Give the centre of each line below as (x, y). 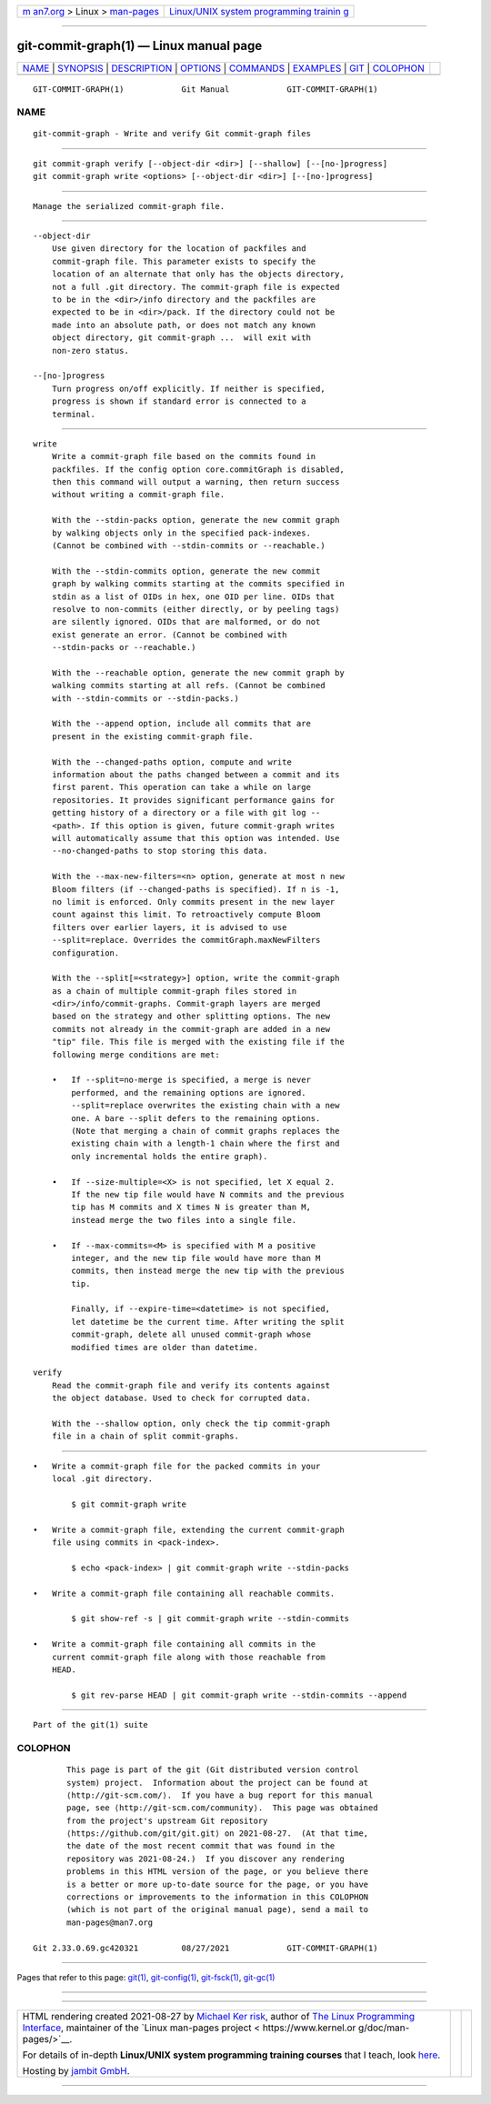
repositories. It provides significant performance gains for (193, 800)
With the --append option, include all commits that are (181, 724)
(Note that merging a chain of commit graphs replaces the (205, 1131)
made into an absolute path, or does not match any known (184, 325)
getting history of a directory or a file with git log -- (186, 813)
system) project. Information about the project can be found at (218, 1783)
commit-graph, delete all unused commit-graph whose (191, 1335)
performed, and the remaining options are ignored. (189, 1092)
